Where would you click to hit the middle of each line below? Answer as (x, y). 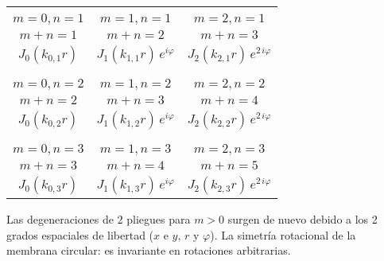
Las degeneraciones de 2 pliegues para (99, 219)
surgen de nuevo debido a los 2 (303, 219)
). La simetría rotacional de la (283, 234)
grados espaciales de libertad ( (80, 234)
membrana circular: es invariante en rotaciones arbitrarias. (149, 250)
